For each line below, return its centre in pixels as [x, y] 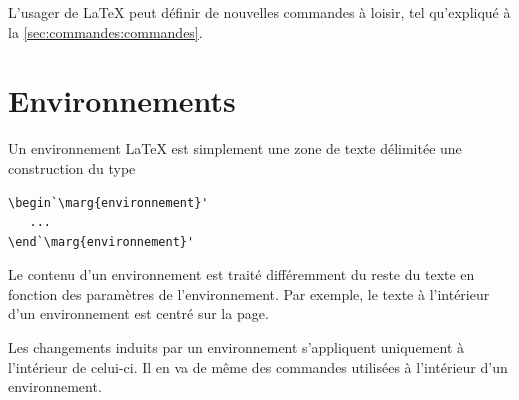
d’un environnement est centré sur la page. [138, 313]
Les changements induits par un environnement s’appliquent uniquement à [236, 347]
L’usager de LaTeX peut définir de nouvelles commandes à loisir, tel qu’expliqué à [259, 12]
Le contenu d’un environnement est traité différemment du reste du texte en [241, 274]
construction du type [72, 167]
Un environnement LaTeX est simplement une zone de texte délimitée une [235, 148]
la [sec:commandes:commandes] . [105, 31]
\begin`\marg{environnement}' [108, 202]
